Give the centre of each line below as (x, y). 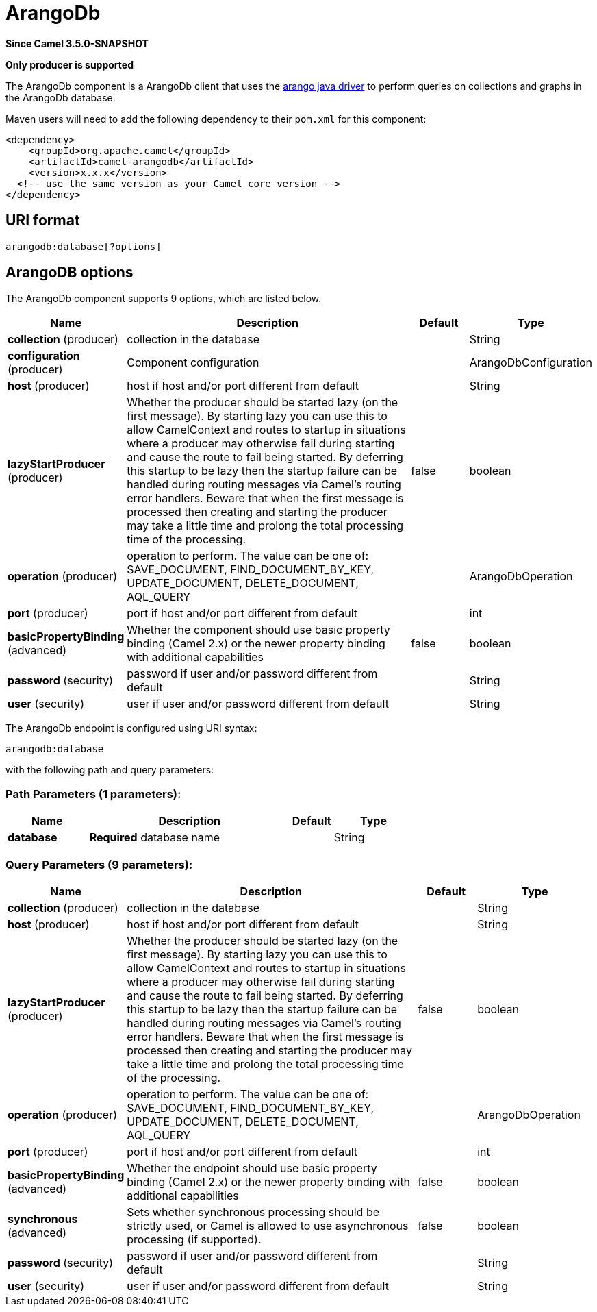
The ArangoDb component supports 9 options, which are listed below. (164, 299)
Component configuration (193, 363)
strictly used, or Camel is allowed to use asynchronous (268, 1225)
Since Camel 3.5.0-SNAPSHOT (77, 43)
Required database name (155, 838)
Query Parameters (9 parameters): (99, 864)
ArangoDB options (69, 273)
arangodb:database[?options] (84, 246)
